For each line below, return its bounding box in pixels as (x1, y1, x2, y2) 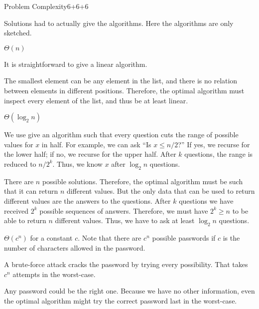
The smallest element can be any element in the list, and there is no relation (4, 75, 238, 86)
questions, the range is (184, 149, 253, 159)
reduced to (4, 158, 36, 169)
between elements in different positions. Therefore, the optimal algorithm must (4, 85, 245, 95)
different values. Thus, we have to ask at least (55, 215, 195, 226)
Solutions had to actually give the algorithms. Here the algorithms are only (4, 17, 234, 28)
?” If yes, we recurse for (178, 139, 250, 149)
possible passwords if (152, 232, 216, 243)
